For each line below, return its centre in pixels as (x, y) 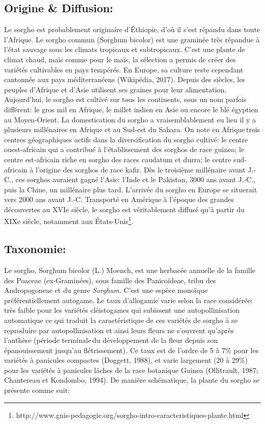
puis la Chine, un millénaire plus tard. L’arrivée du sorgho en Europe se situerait (131, 189)
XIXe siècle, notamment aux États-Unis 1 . (69, 220)
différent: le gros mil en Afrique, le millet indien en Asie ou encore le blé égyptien (131, 109)
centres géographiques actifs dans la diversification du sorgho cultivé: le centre (126, 139)
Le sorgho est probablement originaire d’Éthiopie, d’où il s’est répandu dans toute (132, 29)
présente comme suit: (37, 390)
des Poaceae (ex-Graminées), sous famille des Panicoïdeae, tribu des (110, 280)
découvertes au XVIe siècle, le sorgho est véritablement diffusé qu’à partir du (124, 209)
